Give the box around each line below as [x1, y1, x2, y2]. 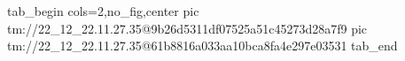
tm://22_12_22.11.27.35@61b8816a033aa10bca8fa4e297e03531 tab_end [7, 36, 398, 55]
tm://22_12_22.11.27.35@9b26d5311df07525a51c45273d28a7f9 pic [7, 19, 368, 37]
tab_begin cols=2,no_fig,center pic [7, 2, 199, 19]
